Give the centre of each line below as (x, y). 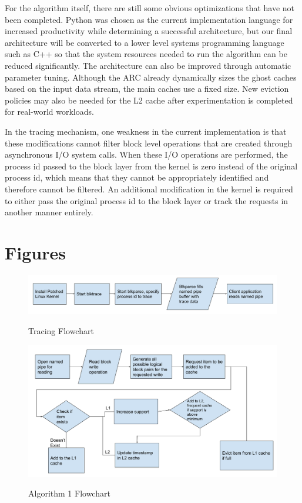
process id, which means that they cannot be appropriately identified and (137, 177)
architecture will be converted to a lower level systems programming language (145, 42)
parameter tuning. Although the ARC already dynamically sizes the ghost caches (151, 77)
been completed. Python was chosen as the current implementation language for (149, 19)
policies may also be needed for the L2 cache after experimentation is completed (149, 100)
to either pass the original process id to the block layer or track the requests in (147, 200)
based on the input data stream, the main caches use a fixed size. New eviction (147, 89)
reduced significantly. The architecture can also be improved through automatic (148, 65)
